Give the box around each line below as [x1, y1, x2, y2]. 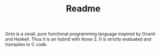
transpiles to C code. [5, 42, 48, 48]
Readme [66, 3, 101, 14]
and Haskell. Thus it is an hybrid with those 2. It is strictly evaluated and [5, 36, 152, 42]
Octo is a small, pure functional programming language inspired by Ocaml [5, 31, 156, 37]
